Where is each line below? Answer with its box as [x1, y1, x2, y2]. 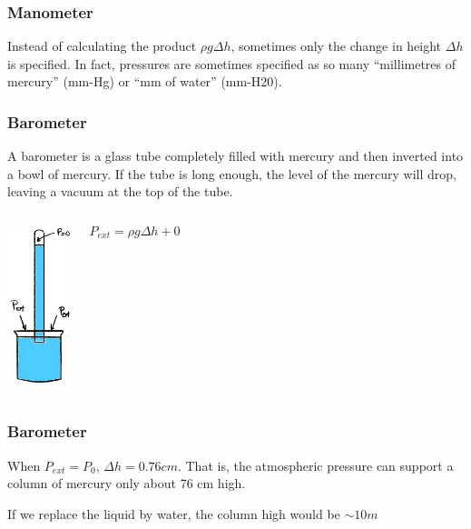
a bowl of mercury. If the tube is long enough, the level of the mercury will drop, [7, 164, 456, 183]
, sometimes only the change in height [231, 36, 442, 55]
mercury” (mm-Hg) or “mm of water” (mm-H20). [7, 72, 282, 91]
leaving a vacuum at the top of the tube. [7, 182, 233, 201]
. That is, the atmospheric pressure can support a [177, 455, 454, 474]
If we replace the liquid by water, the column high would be [7, 504, 340, 523]
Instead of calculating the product [7, 36, 197, 55]
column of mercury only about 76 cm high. [7, 474, 246, 493]
